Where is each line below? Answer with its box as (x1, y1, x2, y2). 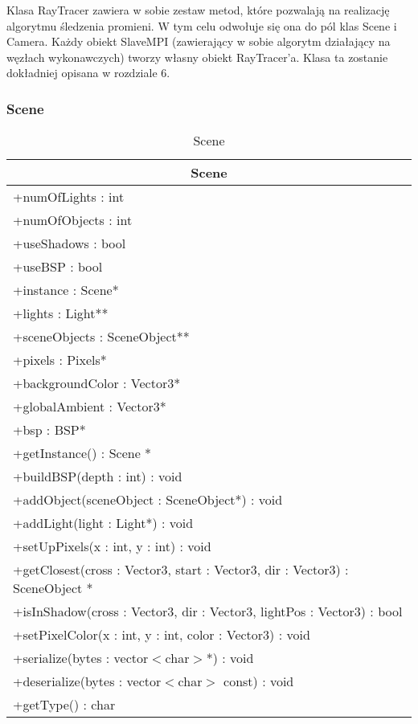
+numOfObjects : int (13, 211, 133, 230)
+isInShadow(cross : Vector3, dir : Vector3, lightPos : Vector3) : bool (13, 602, 403, 621)
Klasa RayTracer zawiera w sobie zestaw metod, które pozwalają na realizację (6, 2, 390, 18)
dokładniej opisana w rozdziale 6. (6, 64, 170, 81)
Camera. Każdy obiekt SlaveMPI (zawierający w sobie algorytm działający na (6, 33, 391, 50)
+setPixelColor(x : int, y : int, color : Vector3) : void (13, 625, 310, 644)
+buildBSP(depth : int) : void (13, 467, 182, 486)
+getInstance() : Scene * (13, 444, 152, 463)
